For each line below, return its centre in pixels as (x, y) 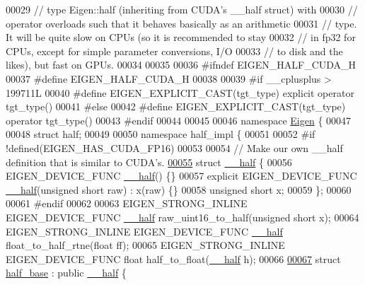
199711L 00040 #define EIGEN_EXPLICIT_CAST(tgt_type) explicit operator (180, 92)
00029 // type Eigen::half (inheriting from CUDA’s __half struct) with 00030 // (182, 9)
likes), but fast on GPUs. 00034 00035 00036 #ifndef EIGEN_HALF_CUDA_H (181, 65)
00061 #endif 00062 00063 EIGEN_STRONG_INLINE (127, 203)
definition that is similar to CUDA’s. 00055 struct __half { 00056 (149, 162)
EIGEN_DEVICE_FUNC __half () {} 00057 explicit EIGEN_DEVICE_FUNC (181, 176)
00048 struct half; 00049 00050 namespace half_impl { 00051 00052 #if (161, 134)
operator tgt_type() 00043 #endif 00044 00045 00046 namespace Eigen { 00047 (179, 120)
